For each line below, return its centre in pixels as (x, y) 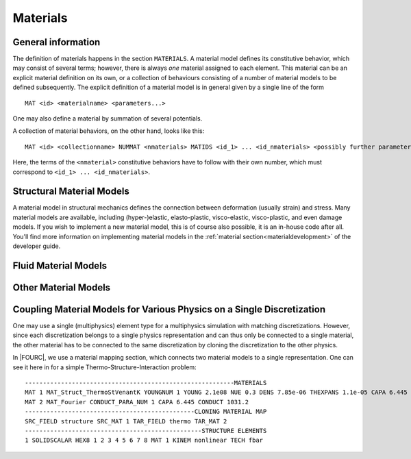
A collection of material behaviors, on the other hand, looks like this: (109, 131)
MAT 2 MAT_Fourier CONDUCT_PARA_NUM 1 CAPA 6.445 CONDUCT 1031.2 (137, 402)
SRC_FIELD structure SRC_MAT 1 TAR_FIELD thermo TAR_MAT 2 (126, 421)
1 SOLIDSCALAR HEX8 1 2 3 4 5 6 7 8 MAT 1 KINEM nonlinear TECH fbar (144, 441)
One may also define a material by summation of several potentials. (108, 119)
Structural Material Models (71, 191)
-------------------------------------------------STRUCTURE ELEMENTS (146, 431)
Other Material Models (62, 287)
